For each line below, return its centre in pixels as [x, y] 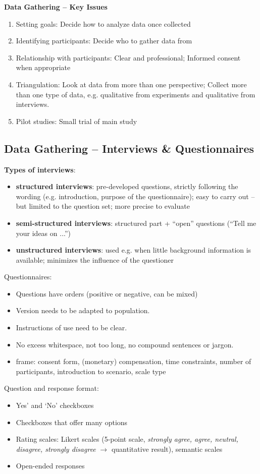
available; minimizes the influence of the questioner [95, 259]
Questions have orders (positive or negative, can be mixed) [107, 293]
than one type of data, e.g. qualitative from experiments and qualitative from [136, 94]
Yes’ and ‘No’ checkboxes [55, 405]
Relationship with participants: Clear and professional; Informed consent [128, 57]
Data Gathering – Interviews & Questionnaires [129, 148]
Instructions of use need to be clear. [71, 328]
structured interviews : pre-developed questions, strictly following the [127, 186]
